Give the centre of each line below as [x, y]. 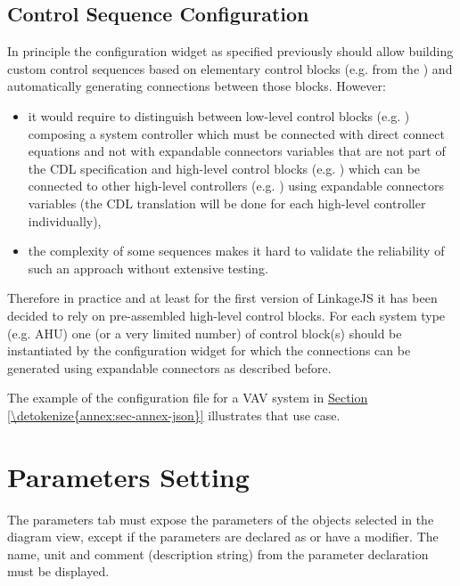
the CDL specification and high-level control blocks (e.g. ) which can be [224, 168]
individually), [65, 220]
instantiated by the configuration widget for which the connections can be [209, 350]
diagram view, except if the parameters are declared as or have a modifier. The [223, 537]
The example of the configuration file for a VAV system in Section [188, 398]
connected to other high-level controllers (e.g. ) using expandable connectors [236, 186]
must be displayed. [58, 571]
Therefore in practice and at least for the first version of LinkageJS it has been [222, 298]
